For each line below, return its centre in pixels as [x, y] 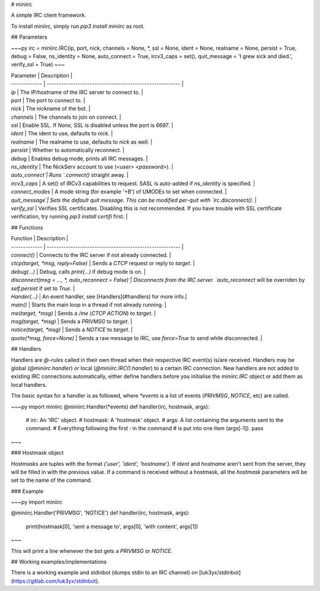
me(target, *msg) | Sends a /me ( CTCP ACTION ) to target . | [84, 313]
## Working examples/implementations [59, 562]
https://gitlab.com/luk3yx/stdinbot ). [56, 581]
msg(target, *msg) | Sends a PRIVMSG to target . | [72, 322]
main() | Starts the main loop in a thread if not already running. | [89, 305]
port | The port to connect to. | [48, 100]
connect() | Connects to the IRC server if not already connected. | [91, 255]
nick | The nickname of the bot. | [51, 109]
